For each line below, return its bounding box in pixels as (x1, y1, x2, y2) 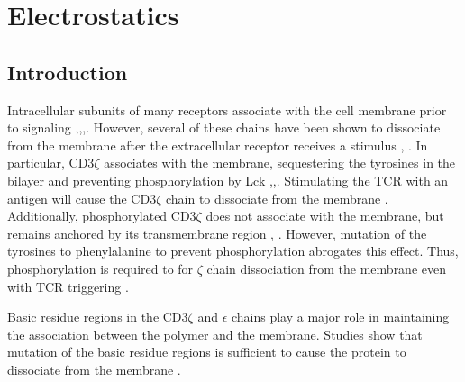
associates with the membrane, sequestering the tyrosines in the (104, 153, 456, 172)
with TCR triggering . (7, 277, 129, 296)
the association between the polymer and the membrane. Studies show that (7, 324, 423, 343)
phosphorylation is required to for (7, 259, 194, 277)
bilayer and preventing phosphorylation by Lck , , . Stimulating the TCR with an (7, 170, 449, 189)
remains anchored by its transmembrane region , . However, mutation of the (7, 223, 427, 242)
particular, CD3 (7, 153, 95, 172)
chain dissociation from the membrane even (206, 259, 446, 277)
